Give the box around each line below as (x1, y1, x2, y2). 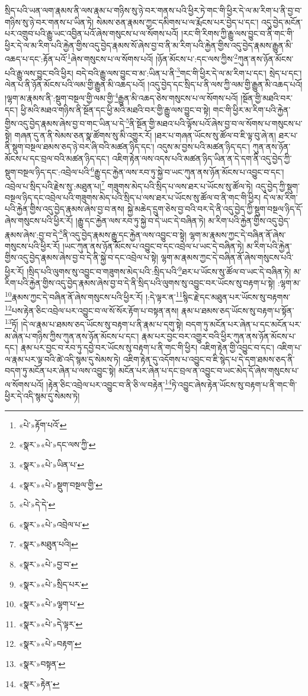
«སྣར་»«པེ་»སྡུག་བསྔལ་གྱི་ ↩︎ (18, 478, 102, 490)
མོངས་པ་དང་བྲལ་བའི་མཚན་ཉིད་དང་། (5, 152, 110, 164)
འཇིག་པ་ (277, 341, 302, 354)
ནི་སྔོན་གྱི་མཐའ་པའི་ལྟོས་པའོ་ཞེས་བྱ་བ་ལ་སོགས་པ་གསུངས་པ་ (129, 117, 303, 129)
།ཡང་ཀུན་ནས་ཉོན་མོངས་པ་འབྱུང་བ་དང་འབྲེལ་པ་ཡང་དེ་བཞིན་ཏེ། (62, 239, 244, 252)
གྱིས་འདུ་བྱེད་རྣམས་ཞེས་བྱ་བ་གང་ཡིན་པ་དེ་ (5, 117, 126, 129)
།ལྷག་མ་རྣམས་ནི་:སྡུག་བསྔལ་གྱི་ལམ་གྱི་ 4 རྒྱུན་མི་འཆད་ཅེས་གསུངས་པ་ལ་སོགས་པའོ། (5, 90, 238, 104)
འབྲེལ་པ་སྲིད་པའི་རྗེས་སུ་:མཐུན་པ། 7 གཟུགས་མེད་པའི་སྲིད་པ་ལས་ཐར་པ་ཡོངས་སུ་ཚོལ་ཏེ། (5, 178, 253, 192)
